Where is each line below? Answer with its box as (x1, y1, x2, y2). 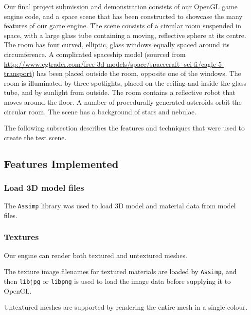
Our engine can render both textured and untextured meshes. (4, 250, 187, 260)
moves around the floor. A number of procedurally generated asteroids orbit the (4, 96, 242, 107)
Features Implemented (4, 156, 119, 171)
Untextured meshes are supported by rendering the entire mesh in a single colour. (4, 302, 248, 312)
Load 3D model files (4, 182, 84, 194)
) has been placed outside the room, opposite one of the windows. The (32, 68, 241, 78)
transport (4, 68, 32, 78)
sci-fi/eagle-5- (184, 58, 224, 69)
